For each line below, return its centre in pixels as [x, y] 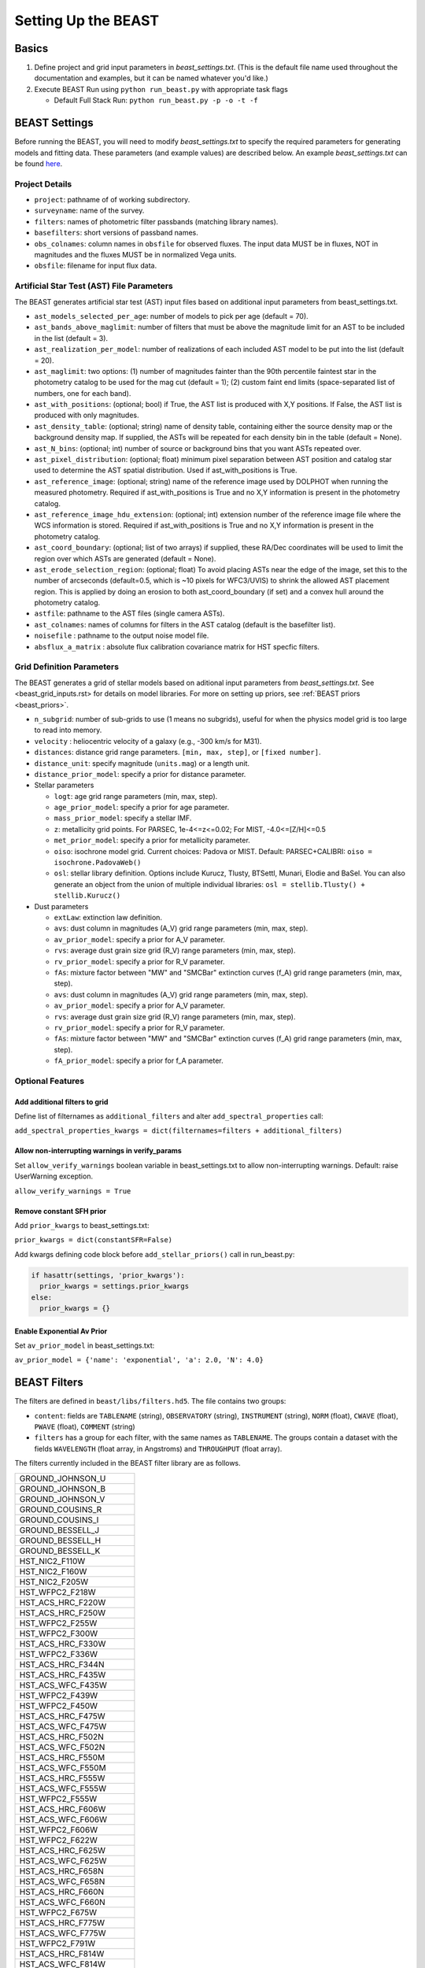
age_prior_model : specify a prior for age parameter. [142, 808]
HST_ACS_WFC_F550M [63, 1767]
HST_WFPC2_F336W [59, 1654]
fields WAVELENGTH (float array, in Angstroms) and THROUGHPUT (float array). [158, 1448]
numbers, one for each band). [83, 393]
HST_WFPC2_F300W [59, 1633]
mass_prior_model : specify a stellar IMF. [123, 818]
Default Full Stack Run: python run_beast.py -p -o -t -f [156, 100]
